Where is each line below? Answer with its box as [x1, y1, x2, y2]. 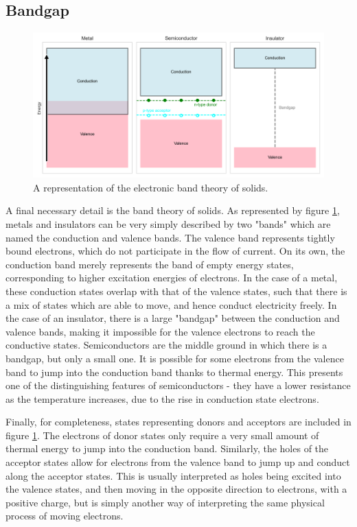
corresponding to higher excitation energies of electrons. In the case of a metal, [5, 270, 338, 285]
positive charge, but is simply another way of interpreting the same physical [5, 495, 325, 509]
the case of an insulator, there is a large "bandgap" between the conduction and [5, 311, 340, 325]
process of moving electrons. [5, 508, 124, 523]
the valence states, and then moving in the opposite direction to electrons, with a [5, 482, 347, 496]
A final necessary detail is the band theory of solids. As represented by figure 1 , [5, 203, 340, 218]
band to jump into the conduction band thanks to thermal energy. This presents [5, 364, 343, 379]
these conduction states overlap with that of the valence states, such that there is [5, 283, 347, 298]
